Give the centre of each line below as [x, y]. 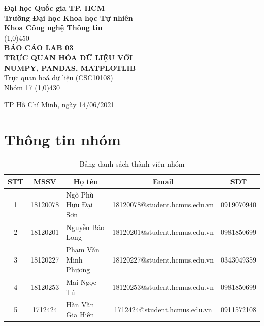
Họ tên [86, 181]
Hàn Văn [80, 304]
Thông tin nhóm [62, 139]
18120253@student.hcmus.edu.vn [163, 287]
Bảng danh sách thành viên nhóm [132, 164]
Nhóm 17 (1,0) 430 [32, 87]
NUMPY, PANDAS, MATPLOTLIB [70, 67]
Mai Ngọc [81, 282]
